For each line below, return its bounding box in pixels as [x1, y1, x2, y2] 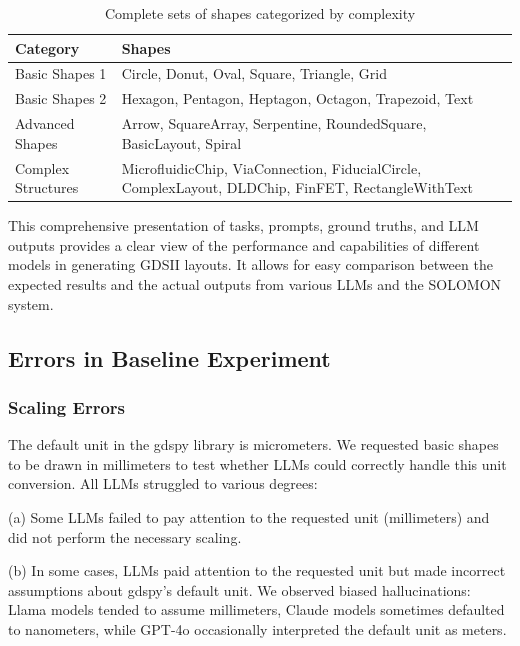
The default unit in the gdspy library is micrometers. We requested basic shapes [8, 434, 499, 455]
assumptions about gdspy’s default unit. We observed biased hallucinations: [8, 579, 471, 600]
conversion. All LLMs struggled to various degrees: [8, 473, 318, 494]
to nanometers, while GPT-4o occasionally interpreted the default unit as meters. [8, 618, 507, 639]
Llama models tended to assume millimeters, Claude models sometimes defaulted [8, 599, 505, 620]
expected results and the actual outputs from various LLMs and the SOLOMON [8, 274, 502, 295]
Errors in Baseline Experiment [8, 342, 331, 373]
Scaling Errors [8, 394, 125, 419]
